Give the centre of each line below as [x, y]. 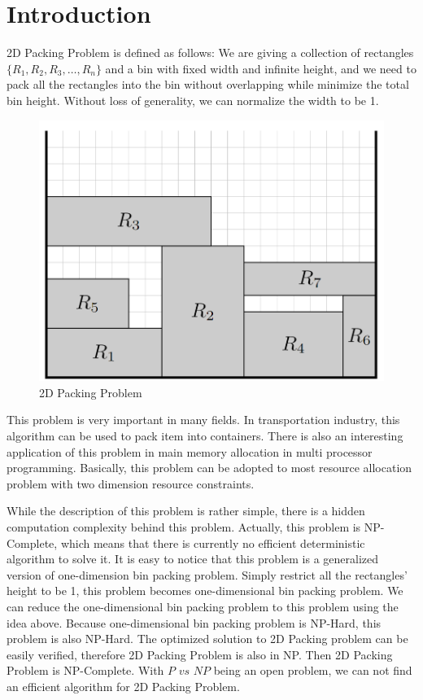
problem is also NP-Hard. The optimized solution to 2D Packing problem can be [207, 639]
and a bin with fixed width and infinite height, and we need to [261, 68]
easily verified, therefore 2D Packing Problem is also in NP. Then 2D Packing [200, 654]
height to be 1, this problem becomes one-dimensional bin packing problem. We [205, 591]
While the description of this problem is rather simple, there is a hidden [186, 511]
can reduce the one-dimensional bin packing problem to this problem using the [203, 606]
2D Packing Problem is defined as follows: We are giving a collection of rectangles [210, 52]
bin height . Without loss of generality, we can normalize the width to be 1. [193, 100]
